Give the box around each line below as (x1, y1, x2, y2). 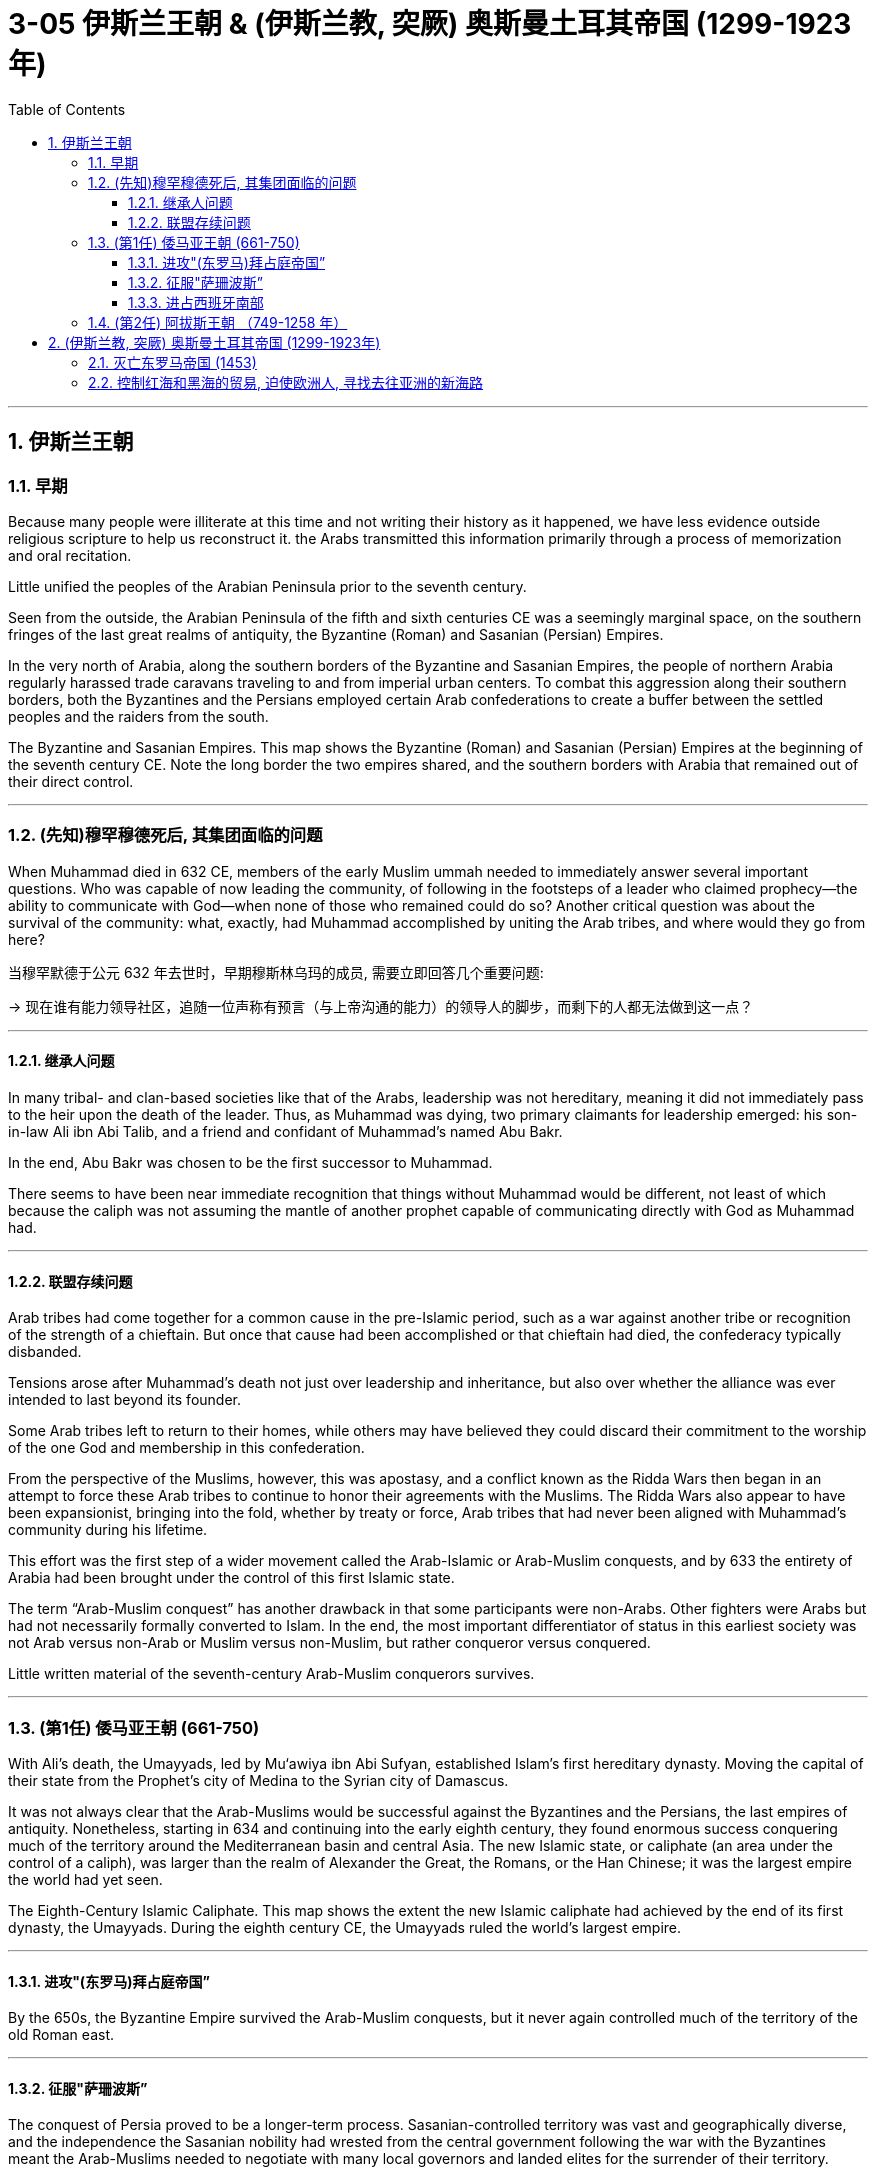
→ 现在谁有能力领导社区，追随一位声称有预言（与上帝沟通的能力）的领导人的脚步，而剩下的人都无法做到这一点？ (8, 997, 754, 1015)
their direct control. (8, 772, 134, 790)
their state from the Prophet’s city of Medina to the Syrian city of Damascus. (8, 1771, 509, 1789)
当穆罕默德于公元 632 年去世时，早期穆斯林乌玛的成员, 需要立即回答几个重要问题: (8, 963, 544, 981)
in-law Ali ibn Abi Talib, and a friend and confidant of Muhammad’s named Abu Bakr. (8, 1122, 563, 1140)
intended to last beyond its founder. (8, 1391, 241, 1409)
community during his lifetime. (8, 1521, 208, 1539)
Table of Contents (8, 100, 126, 118)
